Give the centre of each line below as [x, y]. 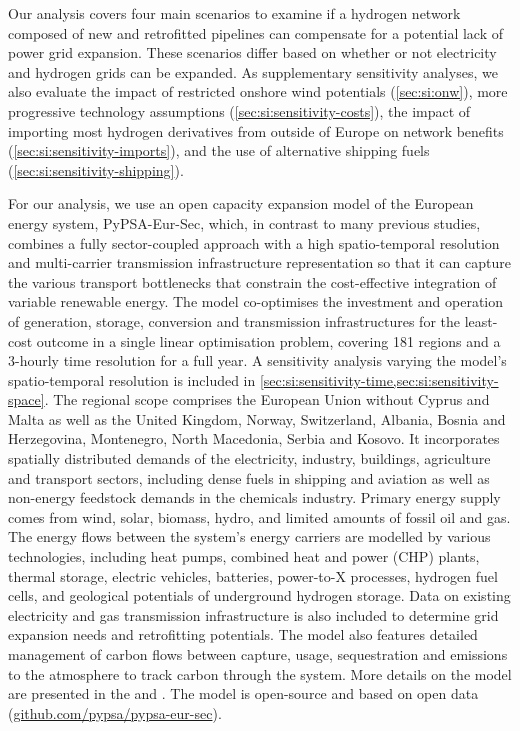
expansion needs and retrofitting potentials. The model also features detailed [243, 634]
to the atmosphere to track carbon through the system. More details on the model [260, 673]
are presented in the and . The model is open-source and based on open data [243, 693]
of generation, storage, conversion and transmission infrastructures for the [234, 320]
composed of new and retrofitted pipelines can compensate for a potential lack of [256, 32]
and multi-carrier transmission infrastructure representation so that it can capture [259, 262]
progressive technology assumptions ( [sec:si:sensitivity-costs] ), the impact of [239, 110]
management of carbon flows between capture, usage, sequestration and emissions [258, 654]
